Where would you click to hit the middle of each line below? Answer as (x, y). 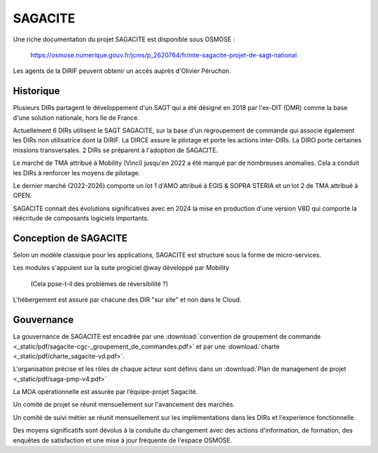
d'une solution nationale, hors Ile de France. (76, 117)
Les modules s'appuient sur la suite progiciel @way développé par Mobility (121, 268)
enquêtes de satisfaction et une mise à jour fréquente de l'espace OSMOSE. (122, 440)
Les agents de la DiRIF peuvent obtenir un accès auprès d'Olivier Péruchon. (122, 71)
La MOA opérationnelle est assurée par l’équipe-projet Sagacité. (105, 392)
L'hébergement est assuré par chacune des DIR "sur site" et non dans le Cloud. (127, 300)
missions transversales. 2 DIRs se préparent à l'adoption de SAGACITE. (115, 150)
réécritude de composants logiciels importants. (81, 218)
